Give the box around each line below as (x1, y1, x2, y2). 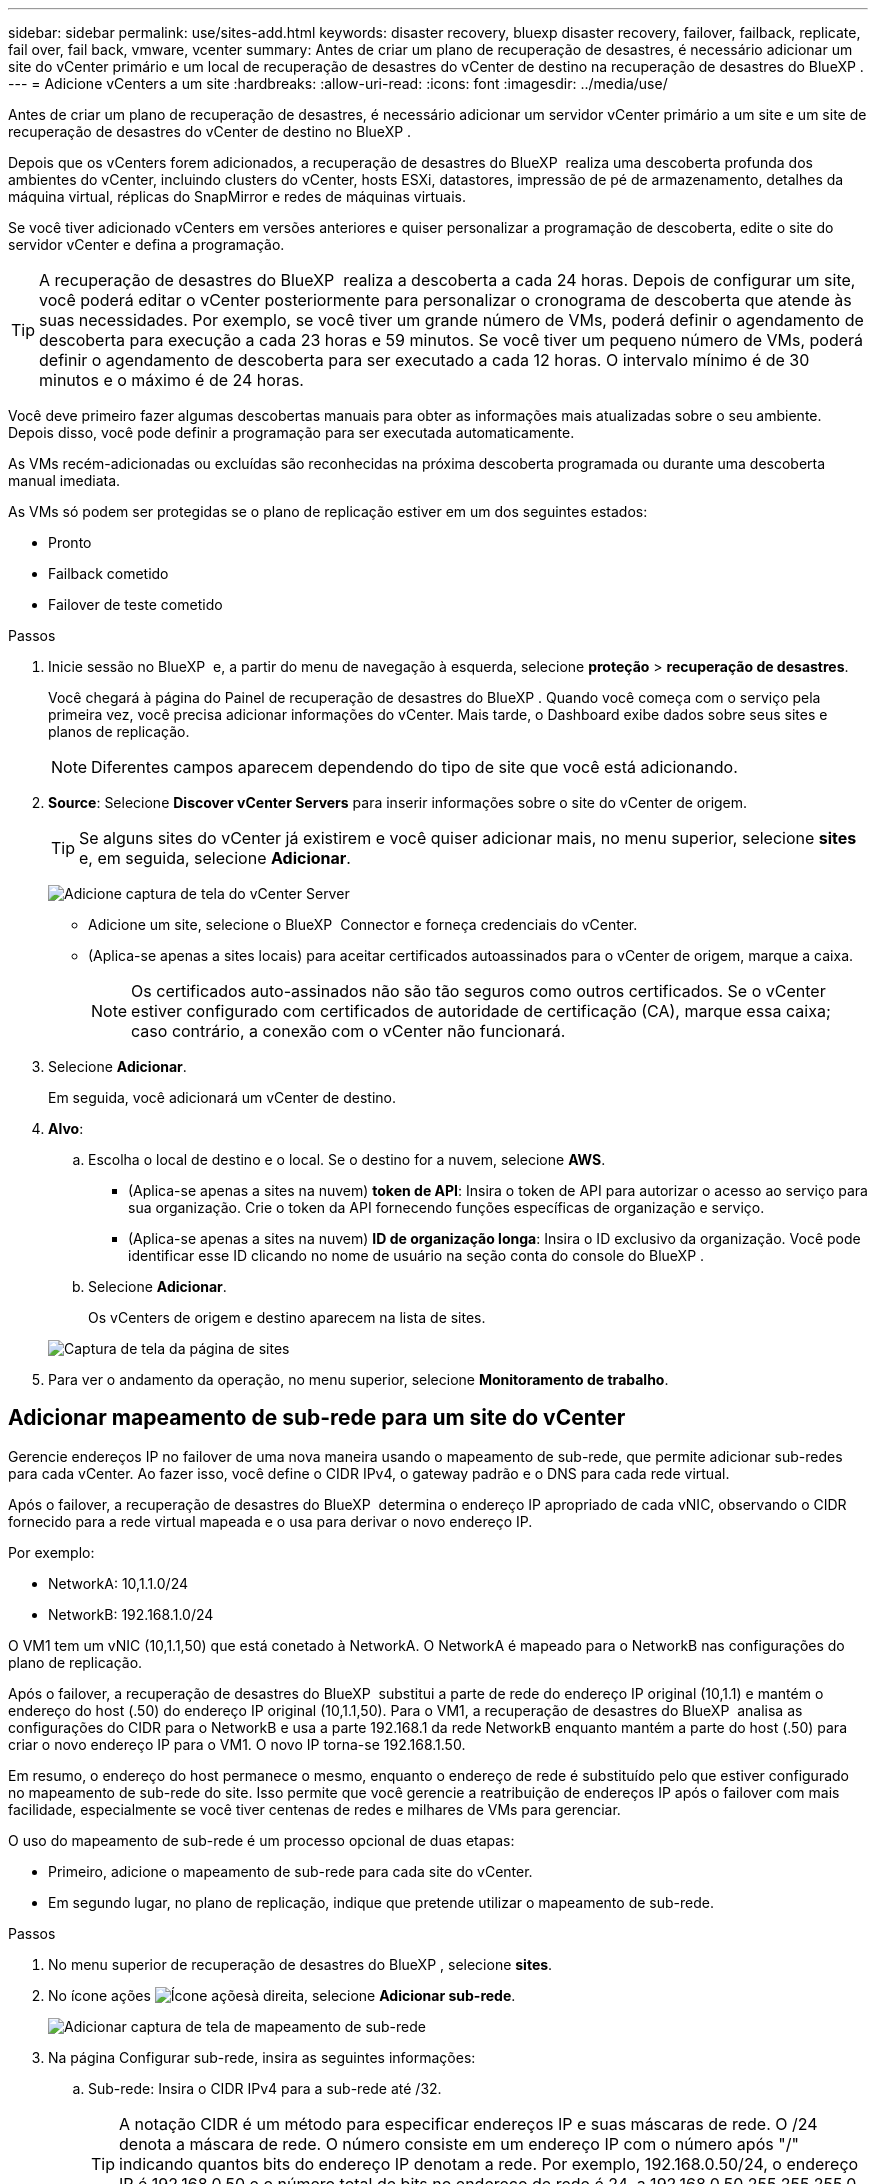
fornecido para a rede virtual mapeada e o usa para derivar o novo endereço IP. (8, 1512, 533, 1530)
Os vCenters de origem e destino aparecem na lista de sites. (88, 1309, 486, 1326)
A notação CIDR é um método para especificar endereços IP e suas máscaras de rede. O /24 (119, 2113, 818, 2134)
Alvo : (48, 1120, 84, 1137)
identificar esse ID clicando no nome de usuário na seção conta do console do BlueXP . (128, 1247, 705, 1264)
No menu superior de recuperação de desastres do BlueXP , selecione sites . (48, 1955, 553, 1973)
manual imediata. (8, 472, 121, 489)
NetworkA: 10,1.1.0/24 (48, 1574, 189, 1592)
